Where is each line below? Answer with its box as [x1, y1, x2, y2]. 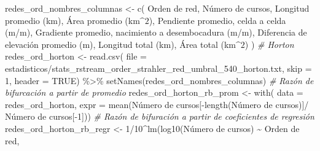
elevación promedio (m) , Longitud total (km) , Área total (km [5, 37, 236, 50]
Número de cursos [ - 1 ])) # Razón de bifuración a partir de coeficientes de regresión [5, 110, 314, 123]
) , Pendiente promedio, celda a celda [149, 14, 286, 26]
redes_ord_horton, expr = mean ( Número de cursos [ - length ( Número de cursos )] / [5, 98, 309, 110]
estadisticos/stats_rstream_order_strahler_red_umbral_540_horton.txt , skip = [5, 61, 312, 74]
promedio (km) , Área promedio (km [5, 14, 140, 26]
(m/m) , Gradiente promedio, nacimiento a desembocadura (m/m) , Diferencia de [5, 26, 307, 39]
